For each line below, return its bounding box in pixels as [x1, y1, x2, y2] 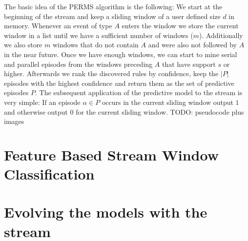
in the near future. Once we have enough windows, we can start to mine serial [4, 49, 237, 59]
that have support [162, 59, 216, 69]
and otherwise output [4, 106, 68, 117]
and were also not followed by [148, 40, 237, 50]
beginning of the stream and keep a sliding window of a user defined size [4, 11, 221, 21]
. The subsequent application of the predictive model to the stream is [35, 87, 243, 98]
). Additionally [199, 30, 243, 40]
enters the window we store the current [122, 20, 239, 31]
